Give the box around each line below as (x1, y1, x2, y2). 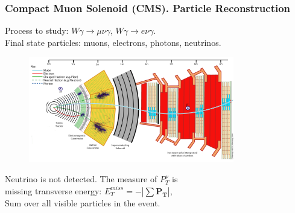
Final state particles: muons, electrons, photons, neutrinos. (5, 36, 221, 48)
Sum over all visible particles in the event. (5, 196, 160, 209)
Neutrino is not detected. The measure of (5, 173, 157, 185)
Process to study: (5, 24, 69, 37)
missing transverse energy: (5, 184, 102, 197)
